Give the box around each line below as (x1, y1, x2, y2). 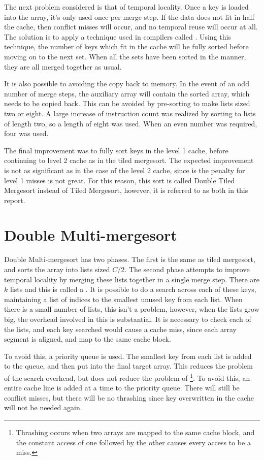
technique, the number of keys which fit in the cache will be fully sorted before (4, 41, 249, 52)
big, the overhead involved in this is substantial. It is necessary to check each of (4, 313, 251, 324)
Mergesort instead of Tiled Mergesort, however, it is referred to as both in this (4, 185, 248, 195)
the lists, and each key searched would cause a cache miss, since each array (4, 323, 237, 334)
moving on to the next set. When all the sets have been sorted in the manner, (4, 51, 246, 61)
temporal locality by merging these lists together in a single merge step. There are (4, 274, 260, 284)
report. (4, 194, 25, 205)
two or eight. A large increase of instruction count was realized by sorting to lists (4, 108, 256, 118)
